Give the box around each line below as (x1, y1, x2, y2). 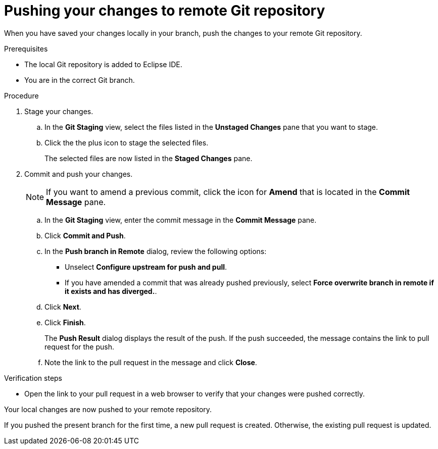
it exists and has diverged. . (65, 286, 157, 295)
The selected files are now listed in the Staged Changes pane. (44, 154, 253, 163)
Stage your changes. (24, 107, 93, 116)
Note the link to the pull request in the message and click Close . (44, 358, 257, 367)
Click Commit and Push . (44, 231, 126, 240)
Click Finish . (44, 318, 86, 327)
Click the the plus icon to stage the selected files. (44, 138, 209, 147)
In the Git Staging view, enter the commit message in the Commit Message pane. (44, 215, 317, 224)
